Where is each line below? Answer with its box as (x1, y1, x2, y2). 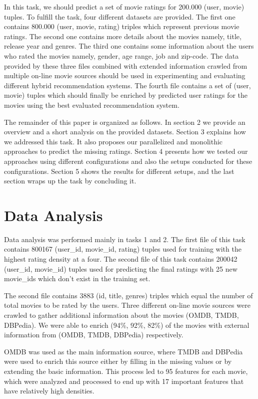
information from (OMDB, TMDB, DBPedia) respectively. (4, 329, 183, 340)
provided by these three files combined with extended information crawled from (4, 60, 247, 71)
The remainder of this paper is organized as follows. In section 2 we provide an (4, 116, 245, 127)
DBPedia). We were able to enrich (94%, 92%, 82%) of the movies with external (4, 319, 249, 330)
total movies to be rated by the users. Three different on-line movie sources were (4, 300, 250, 310)
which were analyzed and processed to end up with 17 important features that (4, 375, 244, 386)
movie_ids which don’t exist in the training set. (4, 273, 150, 284)
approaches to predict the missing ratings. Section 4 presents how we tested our (4, 146, 248, 156)
